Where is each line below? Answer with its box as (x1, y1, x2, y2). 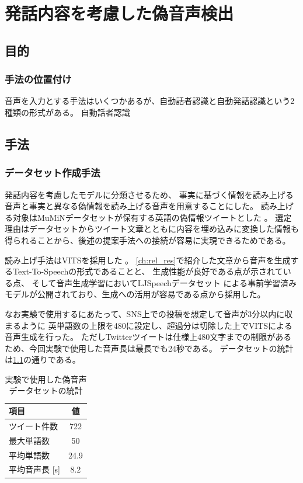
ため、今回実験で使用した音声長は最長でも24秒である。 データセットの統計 (5, 342, 294, 354)
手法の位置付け (5, 72, 72, 86)
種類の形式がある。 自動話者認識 (5, 106, 130, 118)
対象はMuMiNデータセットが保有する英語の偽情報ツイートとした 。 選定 (12, 211, 292, 223)
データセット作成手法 (5, 165, 100, 180)
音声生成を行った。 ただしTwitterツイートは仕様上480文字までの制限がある (5, 331, 292, 343)
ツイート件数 (9, 419, 58, 432)
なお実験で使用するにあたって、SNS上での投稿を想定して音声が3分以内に (5, 307, 285, 319)
